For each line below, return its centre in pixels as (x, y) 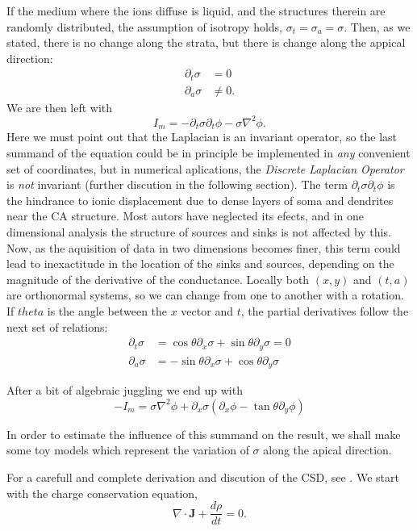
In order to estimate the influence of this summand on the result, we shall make (204, 434)
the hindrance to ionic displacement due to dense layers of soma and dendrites (200, 200)
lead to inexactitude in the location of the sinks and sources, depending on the (200, 263)
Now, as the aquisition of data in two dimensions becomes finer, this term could (204, 247)
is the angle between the (107, 310)
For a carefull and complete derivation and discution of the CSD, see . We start (203, 477)
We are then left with (60, 107)
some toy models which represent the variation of (128, 450)
